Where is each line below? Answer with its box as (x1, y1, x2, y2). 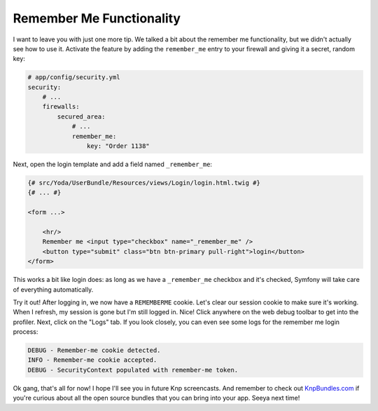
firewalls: (42, 102, 80, 111)
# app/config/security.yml (27, 74, 120, 81)
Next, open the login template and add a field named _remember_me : (13, 160, 213, 168)
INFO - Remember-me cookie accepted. (27, 356, 157, 364)
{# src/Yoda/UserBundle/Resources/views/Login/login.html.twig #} (27, 179, 260, 187)
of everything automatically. (13, 285, 94, 294)
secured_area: (57, 112, 106, 121)
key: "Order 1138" (86, 142, 150, 150)
